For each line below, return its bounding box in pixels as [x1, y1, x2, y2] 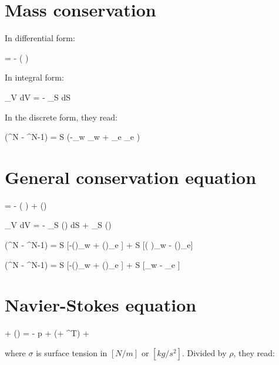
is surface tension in [36, 346, 107, 359]
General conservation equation [5, 165, 257, 189]
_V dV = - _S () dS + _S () [5, 219, 112, 231]
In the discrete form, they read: [5, 110, 117, 123]
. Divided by [181, 346, 227, 359]
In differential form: [5, 32, 75, 44]
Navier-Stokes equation [5, 293, 197, 317]
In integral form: [5, 71, 64, 83]
